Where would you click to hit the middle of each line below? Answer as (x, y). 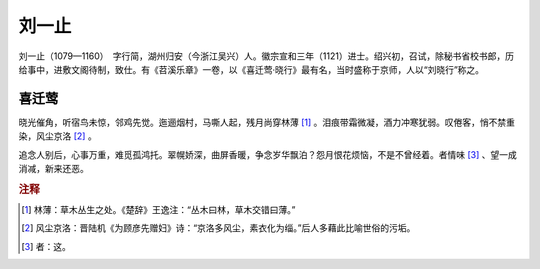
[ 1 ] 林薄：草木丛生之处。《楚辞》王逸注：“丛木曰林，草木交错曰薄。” (158, 210)
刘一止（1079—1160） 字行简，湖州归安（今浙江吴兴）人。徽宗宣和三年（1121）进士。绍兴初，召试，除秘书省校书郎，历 (266, 56)
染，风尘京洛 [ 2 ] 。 (57, 136)
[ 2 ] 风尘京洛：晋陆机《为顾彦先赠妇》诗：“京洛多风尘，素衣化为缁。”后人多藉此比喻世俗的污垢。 (218, 228)
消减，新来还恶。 (53, 169)
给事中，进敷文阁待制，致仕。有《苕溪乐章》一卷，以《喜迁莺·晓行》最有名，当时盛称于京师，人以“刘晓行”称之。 (251, 69)
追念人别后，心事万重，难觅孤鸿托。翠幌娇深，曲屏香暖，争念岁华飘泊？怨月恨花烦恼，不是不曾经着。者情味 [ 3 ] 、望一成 (267, 154)
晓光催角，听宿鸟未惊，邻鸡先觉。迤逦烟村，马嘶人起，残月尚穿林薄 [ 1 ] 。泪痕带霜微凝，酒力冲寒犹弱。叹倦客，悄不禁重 (266, 122)
